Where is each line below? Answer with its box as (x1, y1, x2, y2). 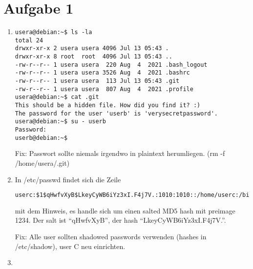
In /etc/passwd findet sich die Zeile (15, 174, 121, 184)
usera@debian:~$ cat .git (15, 94, 99, 101)
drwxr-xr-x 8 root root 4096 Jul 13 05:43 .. (15, 53, 172, 60)
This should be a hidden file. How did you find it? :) (15, 102, 201, 109)
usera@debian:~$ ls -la (15, 29, 92, 36)
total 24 (15, 37, 43, 44)
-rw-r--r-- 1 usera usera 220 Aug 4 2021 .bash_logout (15, 61, 208, 68)
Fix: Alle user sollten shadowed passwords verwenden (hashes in (15, 231, 207, 241)
